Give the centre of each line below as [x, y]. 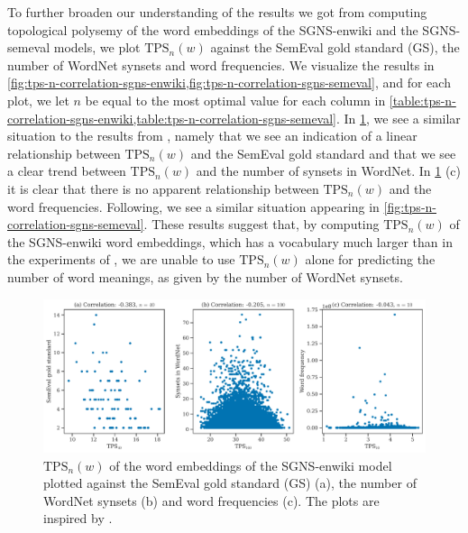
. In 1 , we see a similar [399, 118]
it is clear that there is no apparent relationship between [163, 188]
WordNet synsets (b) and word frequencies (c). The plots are [211, 500]
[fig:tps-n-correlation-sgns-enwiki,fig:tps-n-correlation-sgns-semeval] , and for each [229, 83]
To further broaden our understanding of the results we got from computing [217, 12]
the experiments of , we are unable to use [121, 259]
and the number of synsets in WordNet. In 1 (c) [328, 171]
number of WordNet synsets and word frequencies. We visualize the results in [221, 64]
